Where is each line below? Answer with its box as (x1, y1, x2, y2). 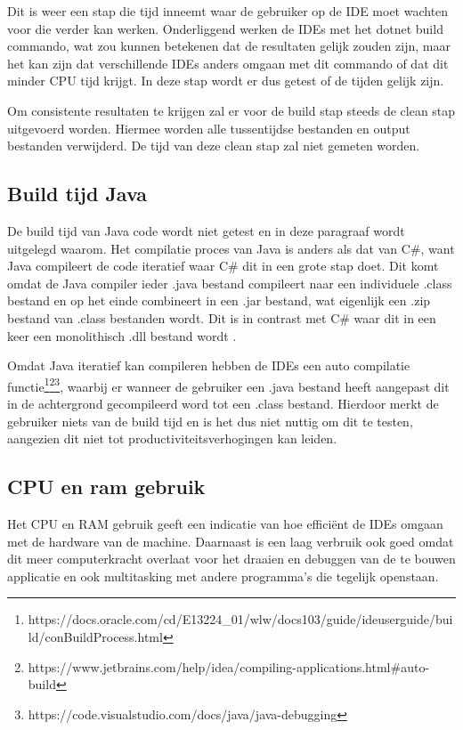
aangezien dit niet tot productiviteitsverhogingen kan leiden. (7, 429, 337, 448)
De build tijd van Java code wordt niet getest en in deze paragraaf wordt (7, 221, 405, 239)
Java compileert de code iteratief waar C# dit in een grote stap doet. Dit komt (7, 256, 439, 275)
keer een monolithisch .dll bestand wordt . (7, 326, 237, 345)
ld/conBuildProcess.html (28, 627, 163, 645)
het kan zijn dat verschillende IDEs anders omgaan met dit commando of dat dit (7, 53, 449, 72)
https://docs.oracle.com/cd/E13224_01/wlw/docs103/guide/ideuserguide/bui (28, 610, 453, 629)
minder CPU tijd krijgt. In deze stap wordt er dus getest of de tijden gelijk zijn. (7, 71, 444, 90)
